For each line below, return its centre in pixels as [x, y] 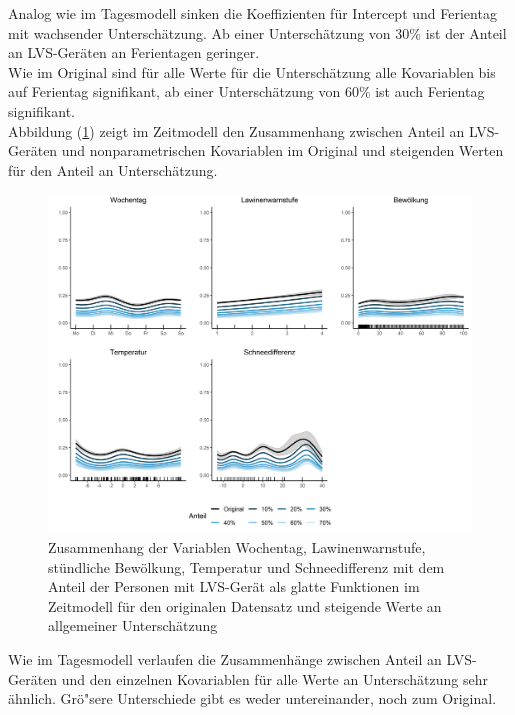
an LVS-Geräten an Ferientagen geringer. [134, 52]
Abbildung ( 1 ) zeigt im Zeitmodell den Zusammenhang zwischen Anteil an [236, 130]
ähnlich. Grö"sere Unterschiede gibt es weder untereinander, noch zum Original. [252, 698]
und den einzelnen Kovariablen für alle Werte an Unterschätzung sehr [275, 678]
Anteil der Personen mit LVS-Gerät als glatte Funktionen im [234, 586]
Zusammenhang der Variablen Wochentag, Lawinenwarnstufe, [237, 547]
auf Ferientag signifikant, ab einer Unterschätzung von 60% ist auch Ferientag [246, 91]
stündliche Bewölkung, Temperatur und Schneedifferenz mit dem [246, 566]
